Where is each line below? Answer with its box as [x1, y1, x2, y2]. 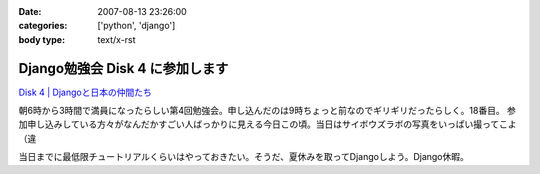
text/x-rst [97, 33, 136, 45]
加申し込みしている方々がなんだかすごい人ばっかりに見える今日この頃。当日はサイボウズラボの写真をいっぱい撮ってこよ [18, 118, 517, 130]
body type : [18, 33, 65, 45]
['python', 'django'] [97, 20, 176, 32]
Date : [18, 6, 42, 17]
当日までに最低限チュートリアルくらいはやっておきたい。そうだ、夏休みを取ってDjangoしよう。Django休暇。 [18, 151, 469, 163]
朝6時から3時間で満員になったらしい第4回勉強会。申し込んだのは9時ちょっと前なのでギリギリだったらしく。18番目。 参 [18, 105, 517, 117]
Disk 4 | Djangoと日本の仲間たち [18, 86, 152, 98]
